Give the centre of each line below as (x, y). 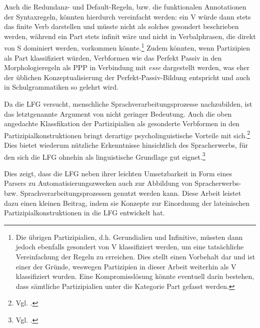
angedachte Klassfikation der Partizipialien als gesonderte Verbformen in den (122, 123)
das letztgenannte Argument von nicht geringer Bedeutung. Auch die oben (118, 113)
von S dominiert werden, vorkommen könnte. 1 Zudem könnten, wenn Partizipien (127, 47)
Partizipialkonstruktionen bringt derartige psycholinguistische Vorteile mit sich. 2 (127, 134)
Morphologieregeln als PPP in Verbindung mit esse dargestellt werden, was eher (127, 67)
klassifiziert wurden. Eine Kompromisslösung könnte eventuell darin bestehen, (135, 276)
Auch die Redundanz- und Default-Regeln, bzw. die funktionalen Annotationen (125, 7)
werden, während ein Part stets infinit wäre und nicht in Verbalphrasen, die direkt (130, 36)
